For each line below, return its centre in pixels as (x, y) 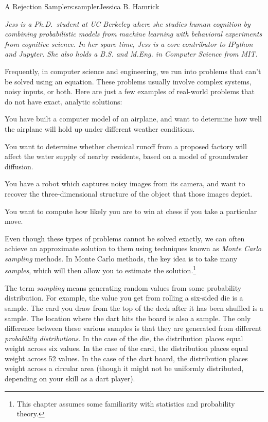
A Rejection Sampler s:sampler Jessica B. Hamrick (82, 6)
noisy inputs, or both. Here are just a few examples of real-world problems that (130, 91)
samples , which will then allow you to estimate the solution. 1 (101, 270)
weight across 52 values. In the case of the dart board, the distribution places (126, 358)
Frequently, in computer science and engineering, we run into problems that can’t (133, 71)
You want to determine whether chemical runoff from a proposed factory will (126, 146)
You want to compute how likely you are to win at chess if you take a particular (131, 211)
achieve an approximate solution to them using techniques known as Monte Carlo (133, 248)
